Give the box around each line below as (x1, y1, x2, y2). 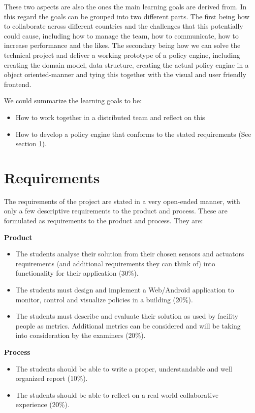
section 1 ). (15, 138, 47, 149)
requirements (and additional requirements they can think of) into (15, 258, 215, 268)
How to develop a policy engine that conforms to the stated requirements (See (15, 128, 252, 139)
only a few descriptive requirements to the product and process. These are (4, 206, 228, 216)
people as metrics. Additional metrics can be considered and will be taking (15, 320, 241, 330)
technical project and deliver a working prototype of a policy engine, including (4, 49, 240, 60)
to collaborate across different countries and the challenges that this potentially (4, 21, 243, 31)
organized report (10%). (15, 373, 88, 383)
